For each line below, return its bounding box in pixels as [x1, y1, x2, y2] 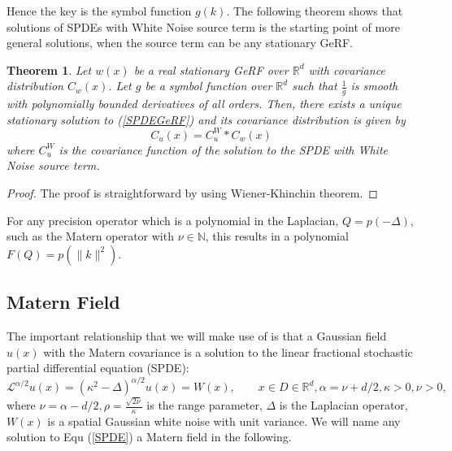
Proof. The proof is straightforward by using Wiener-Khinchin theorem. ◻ [7, 184, 378, 202]
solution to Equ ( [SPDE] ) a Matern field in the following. [7, 428, 292, 445]
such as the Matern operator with [7, 228, 174, 245]
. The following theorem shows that [226, 2, 403, 19]
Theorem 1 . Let [7, 61, 92, 78]
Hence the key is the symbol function [7, 2, 192, 19]
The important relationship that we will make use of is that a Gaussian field [7, 327, 387, 345]
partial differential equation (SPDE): [7, 359, 189, 376]
